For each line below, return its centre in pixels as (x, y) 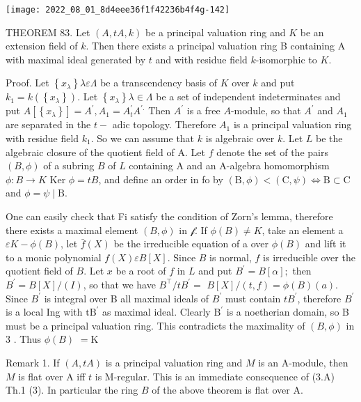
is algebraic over (240, 138)
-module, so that (266, 110)
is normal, (231, 257)
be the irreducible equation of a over (191, 243)
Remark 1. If (33, 362)
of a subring (69, 165)
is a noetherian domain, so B (288, 312)
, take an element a (303, 230)
